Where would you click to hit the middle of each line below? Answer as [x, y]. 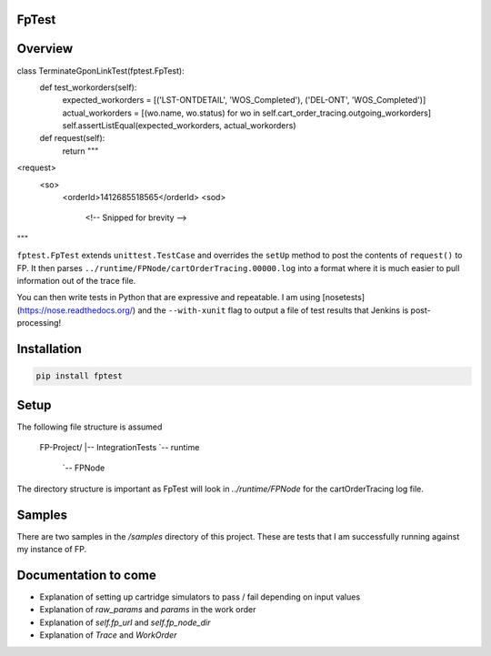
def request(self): [72, 138]
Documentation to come [86, 575]
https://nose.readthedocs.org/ [76, 310]
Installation [49, 349]
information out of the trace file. [76, 281]
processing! [39, 323]
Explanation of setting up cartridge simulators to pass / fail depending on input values [200, 597]
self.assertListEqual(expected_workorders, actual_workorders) [179, 126]
